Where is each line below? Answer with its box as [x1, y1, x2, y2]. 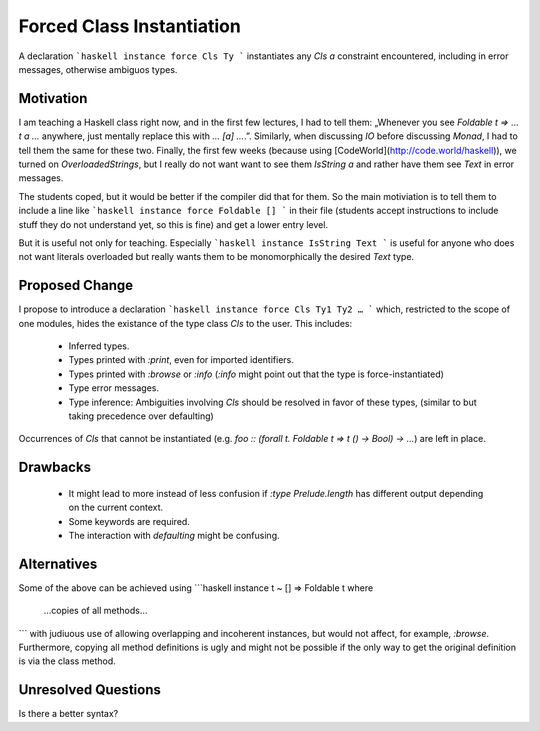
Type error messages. [68, 382, 160, 394]
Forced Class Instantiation [18, 15, 242, 37]
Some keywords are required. [68, 515, 190, 527]
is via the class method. [18, 655, 116, 667]
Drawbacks [18, 459, 92, 476]
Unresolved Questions [18, 681, 162, 699]
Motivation [18, 90, 88, 107]
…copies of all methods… [43, 605, 148, 617]
